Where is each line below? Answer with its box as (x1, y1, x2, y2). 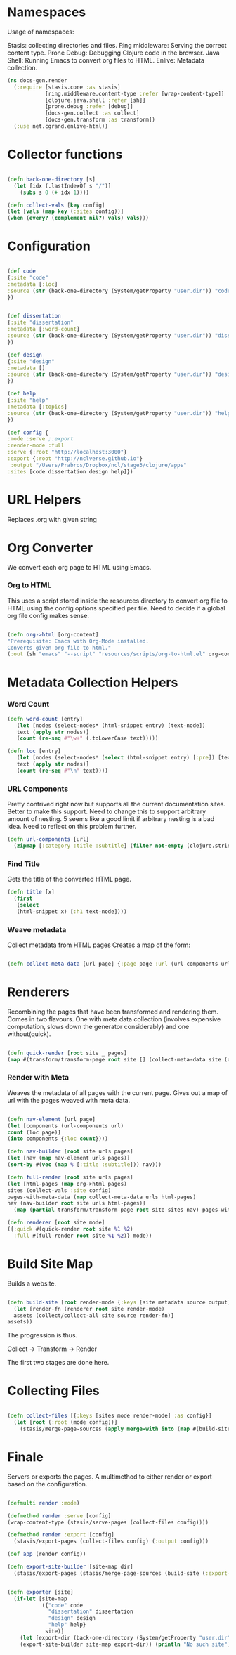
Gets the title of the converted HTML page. (7, 875, 131, 884)
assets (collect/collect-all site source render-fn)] (13, 1311, 174, 1319)
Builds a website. (7, 1279, 57, 1288)
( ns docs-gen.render (7, 77, 68, 84)
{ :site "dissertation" (7, 319, 74, 327)
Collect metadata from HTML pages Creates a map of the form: (7, 941, 191, 949)
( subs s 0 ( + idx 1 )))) (20, 189, 90, 196)
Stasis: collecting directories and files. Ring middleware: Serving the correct (7, 41, 227, 49)
